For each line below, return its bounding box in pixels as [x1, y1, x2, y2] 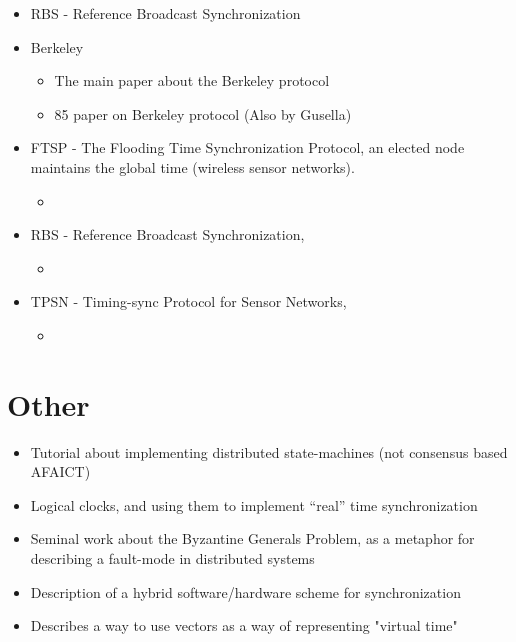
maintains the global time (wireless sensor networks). [30, 156, 355, 177]
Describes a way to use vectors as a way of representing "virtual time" [30, 615, 458, 636]
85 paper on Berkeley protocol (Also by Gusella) [54, 103, 352, 124]
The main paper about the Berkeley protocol [54, 70, 330, 91]
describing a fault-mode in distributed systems [30, 548, 315, 569]
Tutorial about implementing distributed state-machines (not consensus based [30, 441, 508, 462]
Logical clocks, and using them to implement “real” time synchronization [30, 494, 478, 515]
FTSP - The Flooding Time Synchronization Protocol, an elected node [30, 137, 465, 158]
